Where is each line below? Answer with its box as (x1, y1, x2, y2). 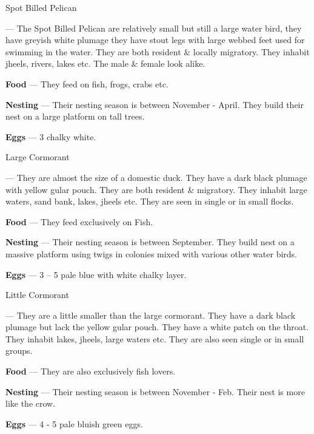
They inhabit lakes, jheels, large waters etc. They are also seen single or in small (5, 332, 304, 345)
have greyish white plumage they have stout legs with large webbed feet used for (5, 33, 305, 46)
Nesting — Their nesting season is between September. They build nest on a (5, 236, 295, 248)
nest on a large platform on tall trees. (5, 110, 145, 123)
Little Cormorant (5, 288, 69, 301)
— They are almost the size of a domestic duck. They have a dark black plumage (5, 171, 307, 183)
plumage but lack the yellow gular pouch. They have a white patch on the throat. (5, 320, 309, 333)
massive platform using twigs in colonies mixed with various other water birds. (5, 247, 297, 260)
